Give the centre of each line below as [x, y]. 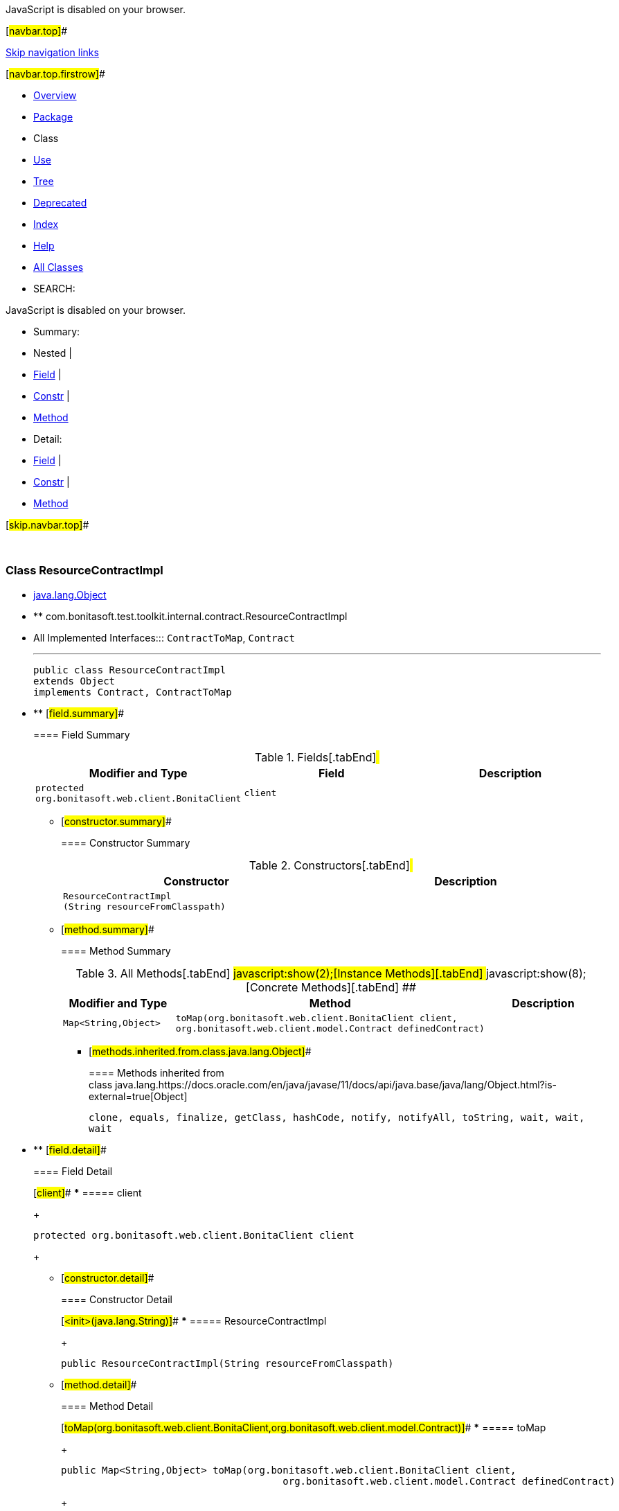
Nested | [53, 353]
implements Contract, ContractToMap [133, 692]
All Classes [59, 267]
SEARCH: [54, 289]
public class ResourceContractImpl [130, 670]
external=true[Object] [138, 1096]
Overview [55, 95]
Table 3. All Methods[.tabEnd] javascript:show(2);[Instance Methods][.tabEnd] [279, 973]
